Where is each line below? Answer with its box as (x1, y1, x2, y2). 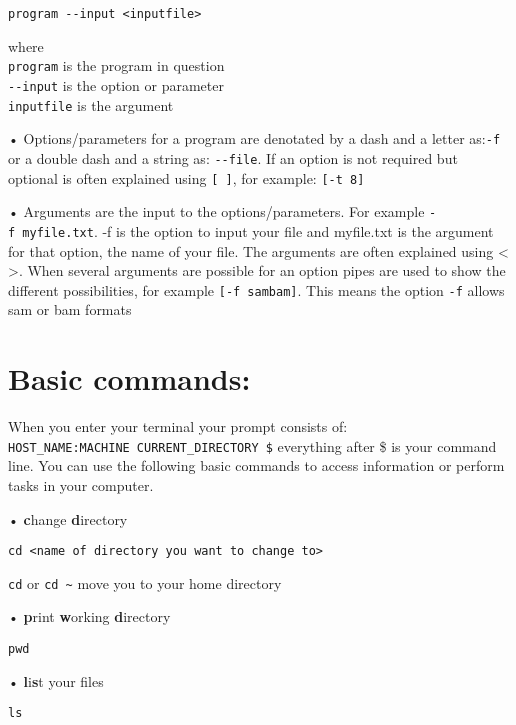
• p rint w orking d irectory (8, 606, 171, 627)
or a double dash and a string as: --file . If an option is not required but (8, 147, 458, 168)
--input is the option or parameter (8, 74, 224, 95)
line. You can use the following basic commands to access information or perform (8, 455, 505, 476)
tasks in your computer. (8, 474, 154, 495)
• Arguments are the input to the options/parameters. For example (8, 201, 425, 222)
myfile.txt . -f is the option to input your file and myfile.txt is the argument (22, 220, 494, 241)
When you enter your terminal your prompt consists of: (8, 416, 348, 437)
